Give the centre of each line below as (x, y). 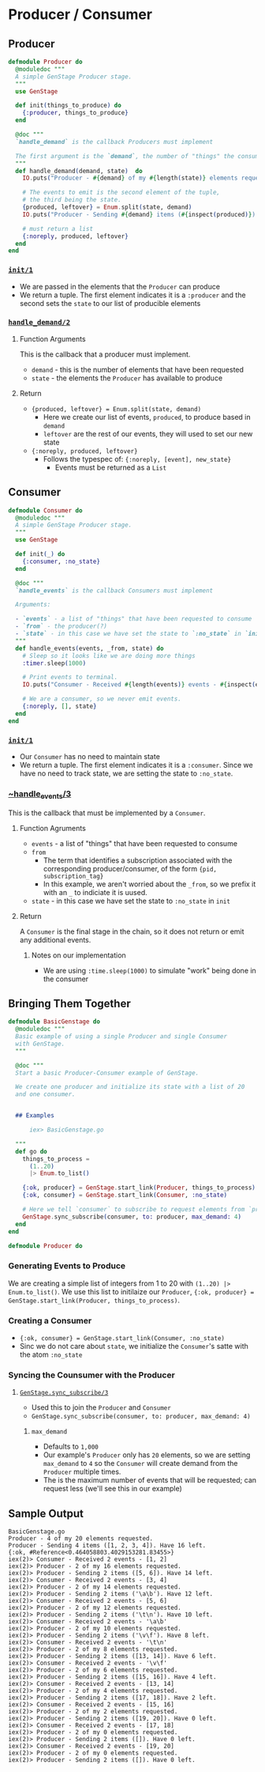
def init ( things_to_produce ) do (69, 106)
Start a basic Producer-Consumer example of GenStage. (107, 1073)
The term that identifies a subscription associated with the (138, 860)
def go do (31, 1151)
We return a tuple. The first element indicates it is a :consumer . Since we (136, 765)
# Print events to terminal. (70, 678)
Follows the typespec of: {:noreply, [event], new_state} (137, 459)
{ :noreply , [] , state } (60, 707)
